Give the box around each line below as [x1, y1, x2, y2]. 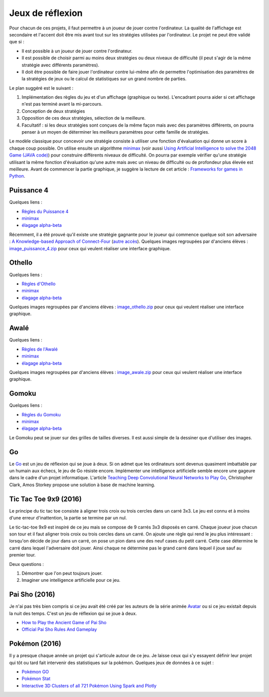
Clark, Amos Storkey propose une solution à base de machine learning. [9, 482, 155, 488]
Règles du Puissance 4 [21, 208, 69, 214]
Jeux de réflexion [9, 7, 83, 18]
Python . [9, 173, 25, 179]
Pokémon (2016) [9, 640, 62, 648]
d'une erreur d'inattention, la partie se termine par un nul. [9, 515, 127, 521]
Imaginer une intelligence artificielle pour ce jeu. [21, 577, 121, 583]
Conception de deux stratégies [21, 108, 85, 114]
